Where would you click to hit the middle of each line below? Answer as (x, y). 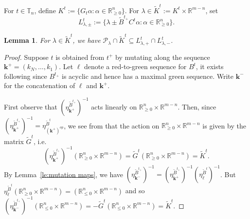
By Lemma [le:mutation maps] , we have (64, 174)
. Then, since (197, 106)
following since (26, 76)
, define (45, 10)
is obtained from (80, 57)
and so (135, 191)
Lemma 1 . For (27, 40)
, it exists (210, 66)
